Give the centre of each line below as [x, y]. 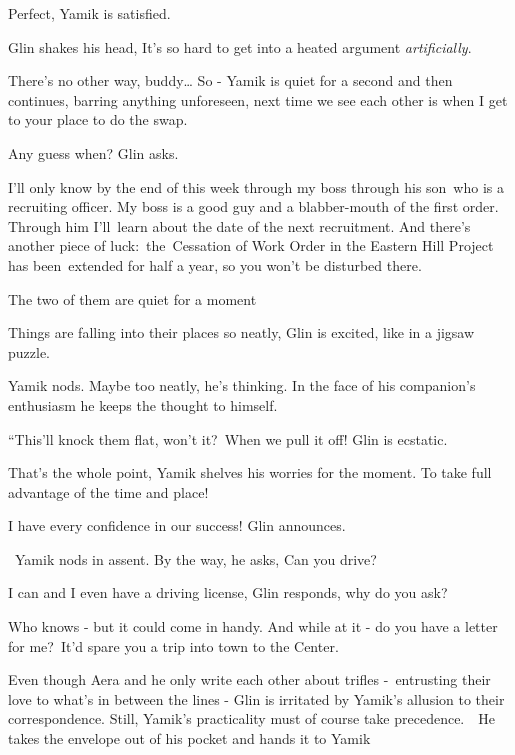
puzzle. [29, 351]
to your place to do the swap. [98, 119]
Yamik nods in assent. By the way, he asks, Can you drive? [195, 558]
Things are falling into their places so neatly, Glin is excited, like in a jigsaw [241, 332]
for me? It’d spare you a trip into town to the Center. [173, 645]
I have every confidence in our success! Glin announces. [177, 525]
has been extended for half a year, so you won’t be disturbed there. [215, 264]
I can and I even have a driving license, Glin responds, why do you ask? [228, 592]
